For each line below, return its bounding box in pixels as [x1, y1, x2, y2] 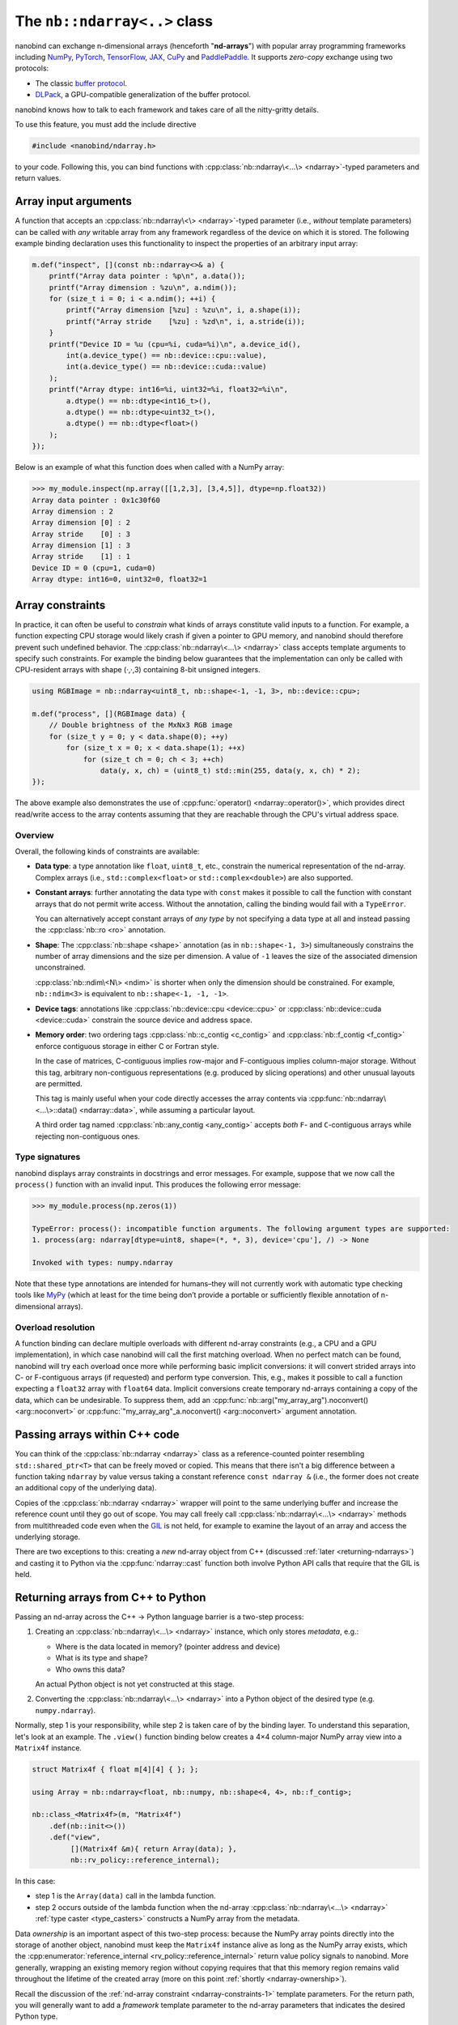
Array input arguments [15, 194, 133, 208]
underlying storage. [15, 1532, 81, 1541]
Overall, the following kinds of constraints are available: [15, 846, 200, 856]
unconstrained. [35, 962, 86, 972]
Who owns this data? [55, 1665, 125, 1674]
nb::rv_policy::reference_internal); [70, 1856, 220, 1865]
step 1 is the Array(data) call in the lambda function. [35, 1891, 216, 1901]
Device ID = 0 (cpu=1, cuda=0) [32, 563, 157, 573]
